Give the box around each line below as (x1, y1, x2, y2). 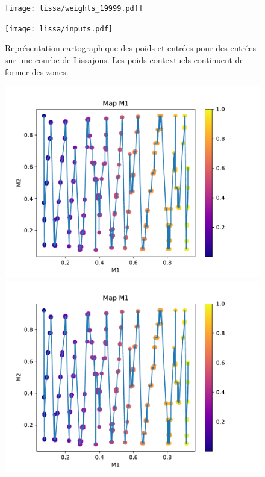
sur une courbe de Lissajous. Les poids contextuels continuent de (5, 53, 244, 66)
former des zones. (5, 65, 69, 78)
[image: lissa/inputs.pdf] (5, 24, 113, 33)
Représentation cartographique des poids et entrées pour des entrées (5, 42, 256, 54)
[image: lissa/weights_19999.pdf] (5, 4, 143, 13)
